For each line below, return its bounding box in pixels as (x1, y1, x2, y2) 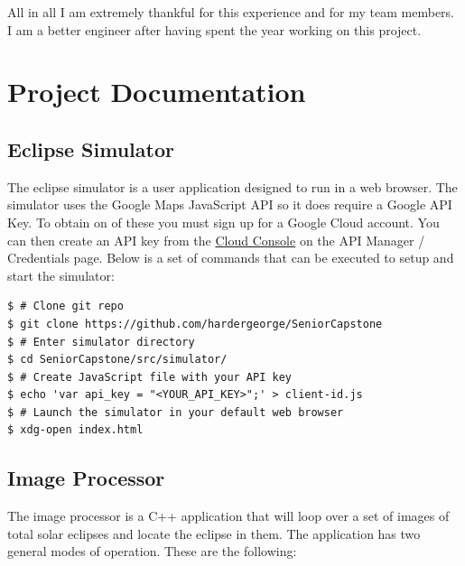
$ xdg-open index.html (7, 423, 144, 437)
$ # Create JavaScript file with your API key (7, 370, 292, 384)
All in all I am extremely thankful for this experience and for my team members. (7, 3, 454, 21)
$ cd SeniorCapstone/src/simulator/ (7, 353, 228, 367)
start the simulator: (7, 265, 115, 284)
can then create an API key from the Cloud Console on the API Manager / (7, 230, 425, 249)
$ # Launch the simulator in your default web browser (7, 405, 344, 419)
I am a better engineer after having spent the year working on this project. (7, 20, 422, 39)
